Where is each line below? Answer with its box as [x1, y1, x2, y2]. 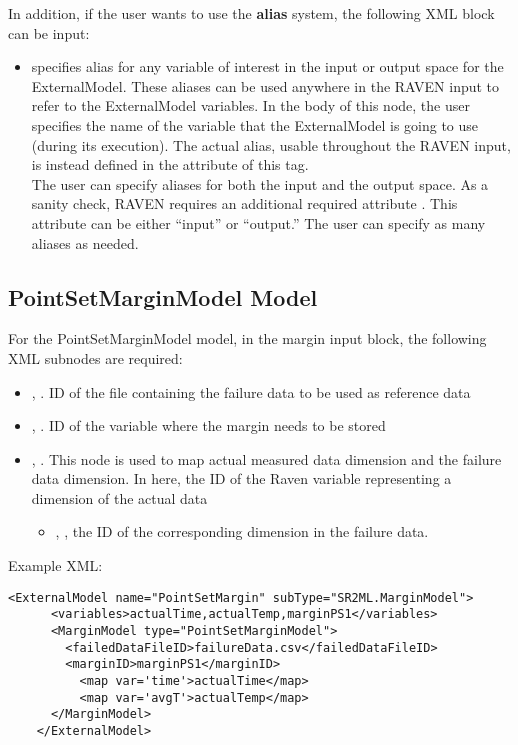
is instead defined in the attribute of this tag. [31, 154, 309, 175]
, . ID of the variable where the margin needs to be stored [31, 415, 386, 436]
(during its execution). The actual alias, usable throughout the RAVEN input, [31, 134, 511, 155]
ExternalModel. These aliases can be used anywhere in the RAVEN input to [31, 75, 500, 96]
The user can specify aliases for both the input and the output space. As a [31, 173, 489, 194]
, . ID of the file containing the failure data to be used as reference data [31, 381, 471, 402]
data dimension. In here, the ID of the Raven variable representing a [31, 468, 452, 489]
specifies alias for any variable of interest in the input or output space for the [31, 56, 504, 77]
